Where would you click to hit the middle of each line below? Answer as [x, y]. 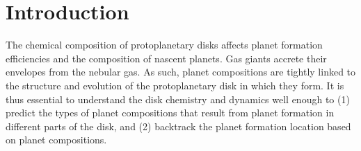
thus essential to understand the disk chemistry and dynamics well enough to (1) [178, 99]
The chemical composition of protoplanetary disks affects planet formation [164, 45]
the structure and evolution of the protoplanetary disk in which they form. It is [175, 85]
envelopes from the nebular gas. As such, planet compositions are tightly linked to [181, 72]
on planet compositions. [56, 140]
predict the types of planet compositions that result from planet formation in [170, 113]
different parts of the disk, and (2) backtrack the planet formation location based [178, 126]
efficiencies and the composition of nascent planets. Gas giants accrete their [166, 58]
